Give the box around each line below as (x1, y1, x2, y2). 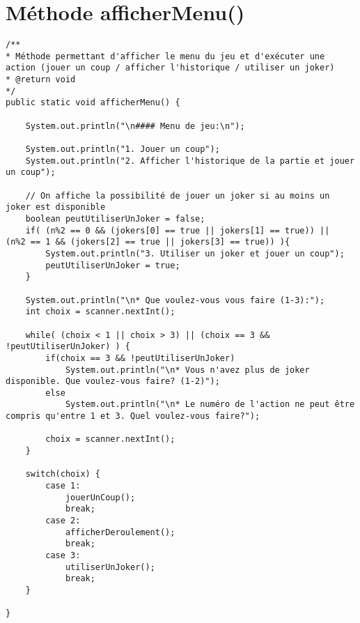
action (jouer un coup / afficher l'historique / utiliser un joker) (6, 63, 335, 73)
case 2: (45, 516, 81, 526)
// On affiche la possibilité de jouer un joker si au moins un (25, 190, 330, 201)
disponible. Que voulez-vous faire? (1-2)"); (6, 376, 220, 387)
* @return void (6, 75, 76, 85)
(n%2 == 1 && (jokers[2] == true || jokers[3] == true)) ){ (6, 237, 290, 247)
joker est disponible (6, 202, 106, 213)
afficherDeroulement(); (65, 527, 175, 537)
